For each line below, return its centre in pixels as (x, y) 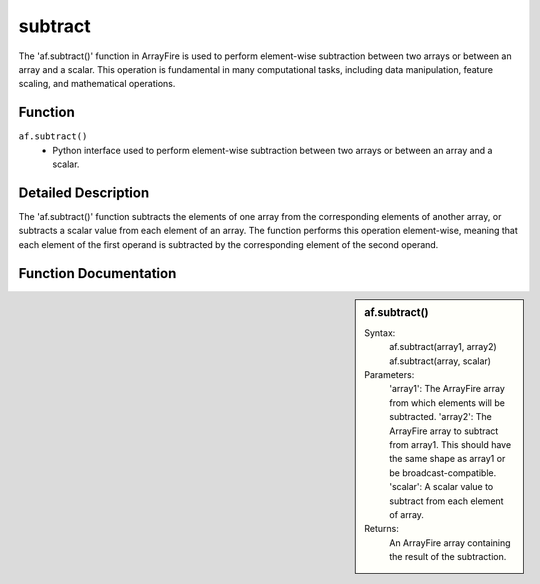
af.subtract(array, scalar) (440, 361)
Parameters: (389, 375)
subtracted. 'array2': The (440, 417)
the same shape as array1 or (447, 459)
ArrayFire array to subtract (444, 431)
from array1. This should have (450, 444)
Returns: (382, 529)
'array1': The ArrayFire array (447, 389)
